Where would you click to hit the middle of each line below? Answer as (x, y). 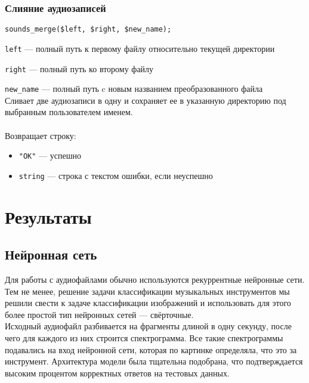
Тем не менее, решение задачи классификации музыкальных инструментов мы (147, 291)
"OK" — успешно (50, 155)
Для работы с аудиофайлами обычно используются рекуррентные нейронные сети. (155, 279)
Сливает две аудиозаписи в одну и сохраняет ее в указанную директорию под (146, 100)
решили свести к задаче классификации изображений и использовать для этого (148, 303)
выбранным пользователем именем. (69, 112)
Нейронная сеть (51, 254)
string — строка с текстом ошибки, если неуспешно (116, 175)
